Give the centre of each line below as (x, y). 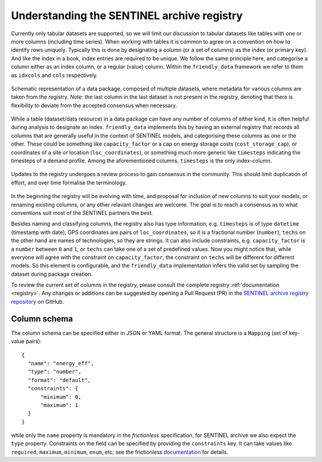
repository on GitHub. (38, 301)
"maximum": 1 (59, 405)
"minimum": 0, (61, 397)
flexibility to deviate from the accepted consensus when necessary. (94, 105)
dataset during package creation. (52, 274)
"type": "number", (55, 372)
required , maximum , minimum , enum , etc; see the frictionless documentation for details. (120, 452)
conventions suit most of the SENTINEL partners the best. (82, 212)
